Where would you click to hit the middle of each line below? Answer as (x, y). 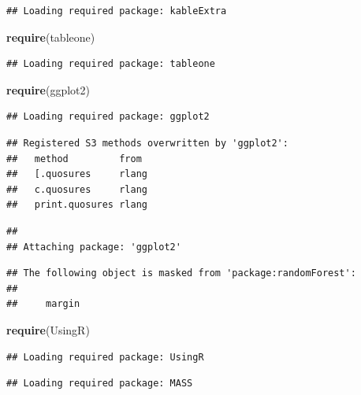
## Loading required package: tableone (111, 64)
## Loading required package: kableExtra (117, 11)
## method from (74, 159)
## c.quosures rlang (77, 189)
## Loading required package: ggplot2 (108, 117)
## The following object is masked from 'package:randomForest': (181, 273)
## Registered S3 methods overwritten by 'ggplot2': (147, 143)
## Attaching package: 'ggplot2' (94, 247)
